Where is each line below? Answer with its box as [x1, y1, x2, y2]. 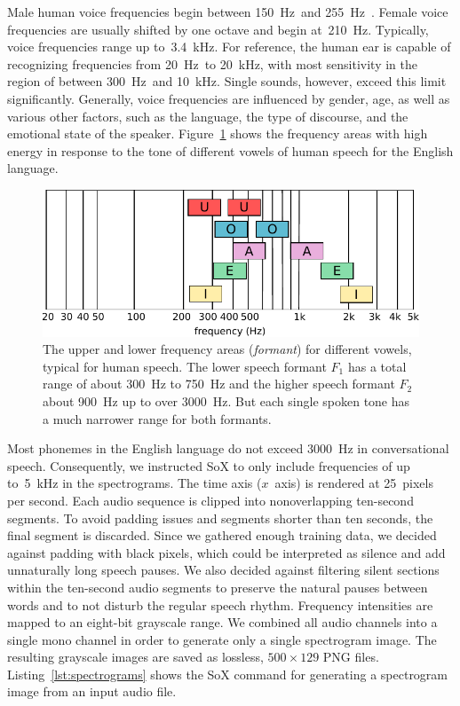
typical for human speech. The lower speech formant [43, 357, 327, 375]
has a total [347, 357, 407, 375]
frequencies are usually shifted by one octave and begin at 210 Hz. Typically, [7, 20, 429, 38]
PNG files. [322, 647, 379, 666]
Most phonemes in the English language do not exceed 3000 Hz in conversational [7, 439, 449, 458]
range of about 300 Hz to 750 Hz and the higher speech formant [43, 374, 395, 393]
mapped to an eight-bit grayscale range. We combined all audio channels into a [7, 613, 438, 631]
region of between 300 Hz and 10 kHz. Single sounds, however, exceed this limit [7, 72, 447, 90]
